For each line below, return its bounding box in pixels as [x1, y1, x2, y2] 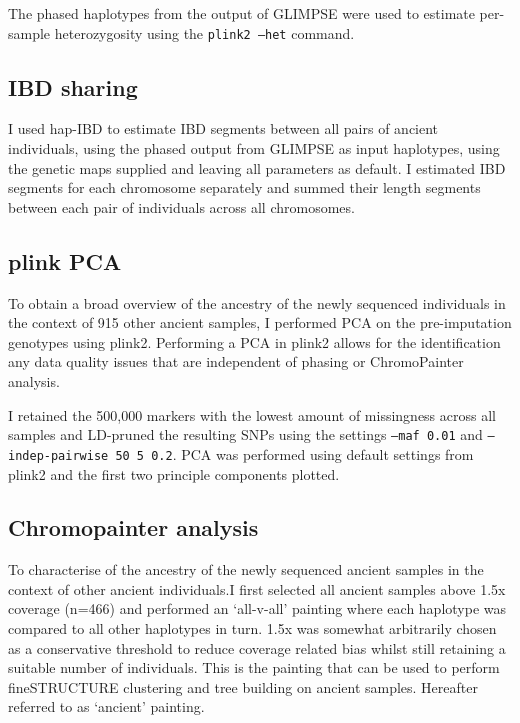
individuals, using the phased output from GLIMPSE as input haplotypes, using [8, 138, 500, 159]
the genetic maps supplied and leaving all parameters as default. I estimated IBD [8, 157, 506, 178]
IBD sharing [8, 71, 138, 102]
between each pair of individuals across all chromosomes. [8, 196, 355, 217]
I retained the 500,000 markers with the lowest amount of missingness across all [8, 404, 496, 425]
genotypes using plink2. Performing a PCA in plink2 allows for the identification [8, 331, 501, 352]
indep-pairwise [8, 448, 109, 463]
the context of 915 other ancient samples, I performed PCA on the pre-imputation [8, 312, 512, 333]
